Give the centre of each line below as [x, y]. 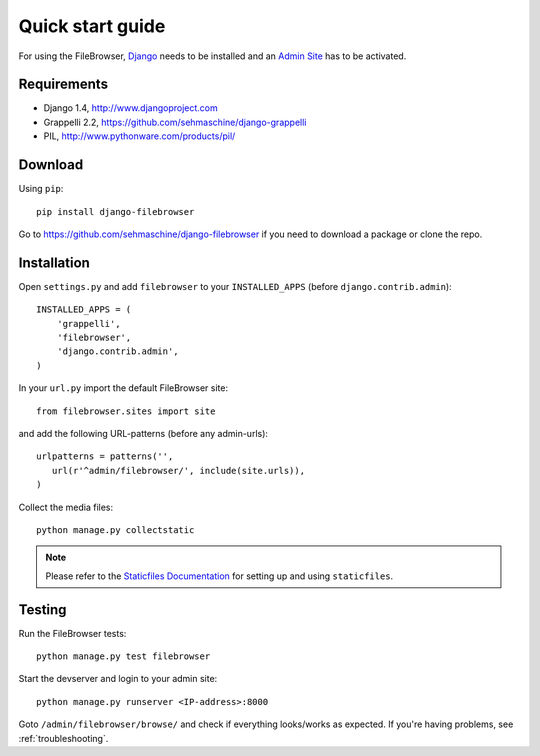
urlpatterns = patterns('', [105, 456]
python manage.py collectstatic [115, 529]
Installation [54, 262]
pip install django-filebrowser [115, 211]
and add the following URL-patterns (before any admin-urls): [143, 433]
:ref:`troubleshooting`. [63, 738]
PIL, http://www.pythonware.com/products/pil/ [139, 136]
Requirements [63, 84]
